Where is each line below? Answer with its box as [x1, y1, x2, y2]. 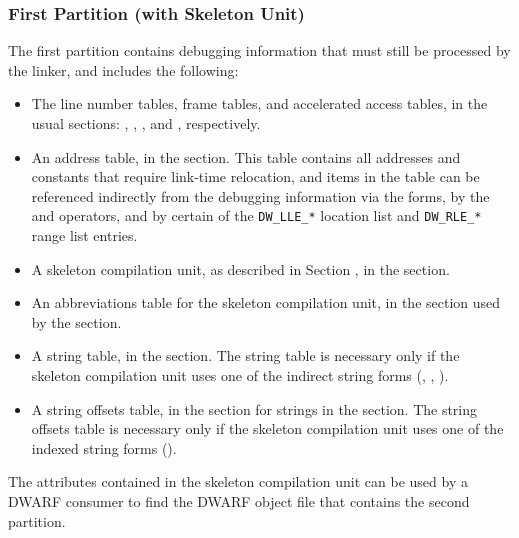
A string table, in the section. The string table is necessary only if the [31, 345, 460, 366]
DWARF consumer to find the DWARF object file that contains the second [8, 490, 470, 511]
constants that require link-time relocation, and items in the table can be [31, 166, 480, 187]
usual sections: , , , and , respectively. [31, 113, 261, 133]
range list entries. [31, 225, 138, 246]
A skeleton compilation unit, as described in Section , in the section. [31, 258, 450, 279]
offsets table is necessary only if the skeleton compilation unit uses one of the [31, 418, 504, 439]
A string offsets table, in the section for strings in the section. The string [31, 398, 478, 419]
